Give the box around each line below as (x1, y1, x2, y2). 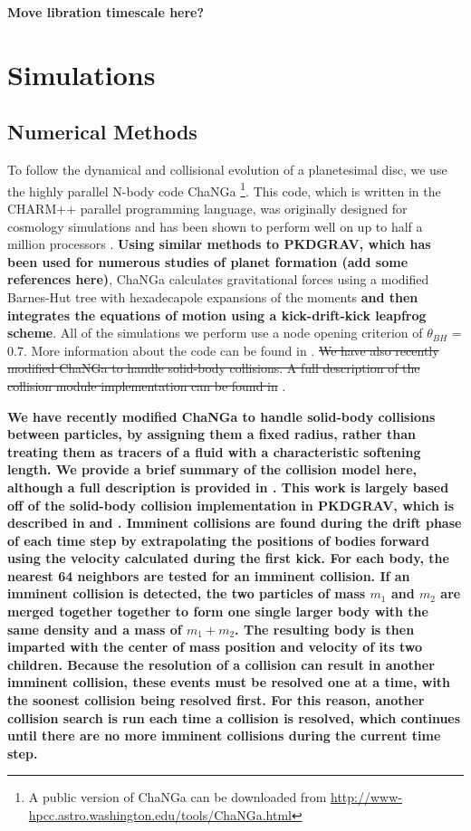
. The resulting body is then (235, 619, 415, 638)
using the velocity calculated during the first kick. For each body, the (7, 549, 449, 568)
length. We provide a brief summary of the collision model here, (7, 460, 418, 479)
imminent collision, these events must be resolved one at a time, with (7, 673, 451, 692)
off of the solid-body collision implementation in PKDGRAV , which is (7, 495, 455, 514)
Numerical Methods (7, 118, 197, 146)
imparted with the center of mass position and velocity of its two (7, 637, 423, 656)
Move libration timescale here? (7, 3, 205, 21)
